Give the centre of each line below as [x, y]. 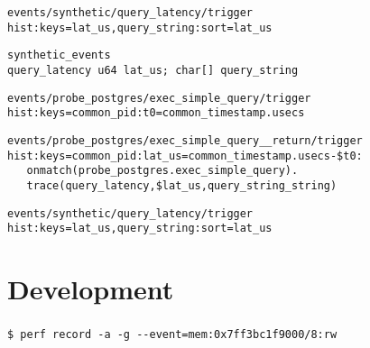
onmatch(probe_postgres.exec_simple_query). [162, 171]
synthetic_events [59, 55]
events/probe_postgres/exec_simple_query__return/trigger [185, 140]
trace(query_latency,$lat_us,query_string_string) [182, 185]
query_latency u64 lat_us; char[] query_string [153, 70]
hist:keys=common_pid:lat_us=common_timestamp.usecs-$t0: [185, 156]
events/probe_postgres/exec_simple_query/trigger [159, 98]
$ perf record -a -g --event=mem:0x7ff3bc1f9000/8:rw [172, 335]
